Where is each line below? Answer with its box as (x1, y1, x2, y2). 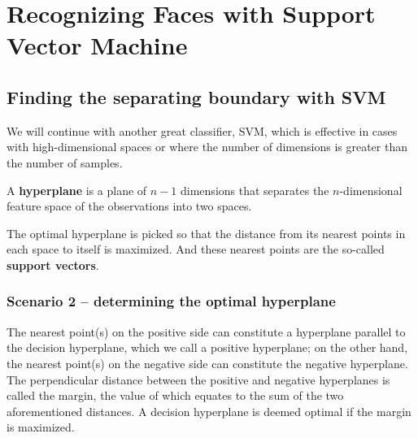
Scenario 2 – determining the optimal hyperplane (7, 291, 336, 311)
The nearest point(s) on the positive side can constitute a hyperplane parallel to (7, 323, 406, 340)
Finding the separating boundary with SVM (7, 84, 386, 109)
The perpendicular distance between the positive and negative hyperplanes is (7, 371, 390, 388)
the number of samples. (7, 154, 123, 171)
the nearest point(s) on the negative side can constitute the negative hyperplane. (7, 354, 408, 371)
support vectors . (7, 256, 99, 273)
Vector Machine (7, 28, 188, 62)
